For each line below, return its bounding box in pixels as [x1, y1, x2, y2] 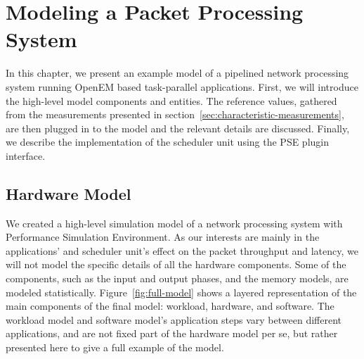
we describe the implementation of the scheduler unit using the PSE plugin [6, 134, 329, 149]
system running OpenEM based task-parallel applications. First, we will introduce [6, 79, 358, 94]
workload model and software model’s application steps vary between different [6, 312, 342, 327]
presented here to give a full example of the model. [6, 340, 224, 355]
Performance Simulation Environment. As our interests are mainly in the [6, 229, 320, 244]
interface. [6, 148, 46, 163]
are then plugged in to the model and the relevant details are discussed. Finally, [6, 120, 350, 135]
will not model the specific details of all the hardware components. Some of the [6, 257, 346, 272]
